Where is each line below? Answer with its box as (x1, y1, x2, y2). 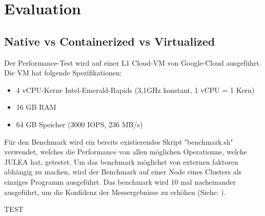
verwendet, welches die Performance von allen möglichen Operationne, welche (4, 146, 247, 157)
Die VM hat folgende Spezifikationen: (4, 67, 122, 78)
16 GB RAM (16, 102, 56, 112)
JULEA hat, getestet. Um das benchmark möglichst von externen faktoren (4, 156, 238, 167)
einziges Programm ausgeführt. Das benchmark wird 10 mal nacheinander (4, 176, 236, 187)
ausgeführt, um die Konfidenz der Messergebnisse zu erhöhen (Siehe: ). (4, 186, 226, 197)
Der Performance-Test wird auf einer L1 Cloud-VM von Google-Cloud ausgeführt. (4, 57, 261, 68)
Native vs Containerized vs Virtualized (4, 33, 215, 49)
